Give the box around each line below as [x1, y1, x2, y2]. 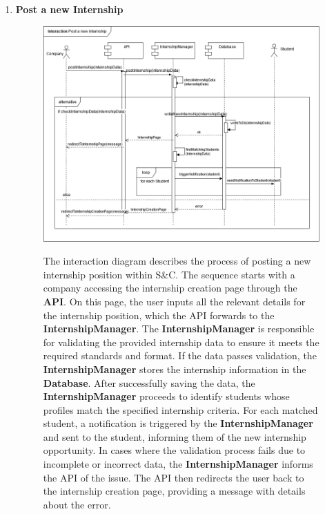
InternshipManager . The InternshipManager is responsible [43, 321, 315, 336]
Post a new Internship [15, 2, 124, 16]
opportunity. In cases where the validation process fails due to [43, 443, 306, 457]
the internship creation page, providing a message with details [43, 484, 306, 498]
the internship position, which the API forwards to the [43, 307, 275, 322]
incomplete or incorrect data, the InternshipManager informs [43, 457, 313, 471]
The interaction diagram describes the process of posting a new [43, 254, 311, 268]
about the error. [43, 497, 111, 511]
